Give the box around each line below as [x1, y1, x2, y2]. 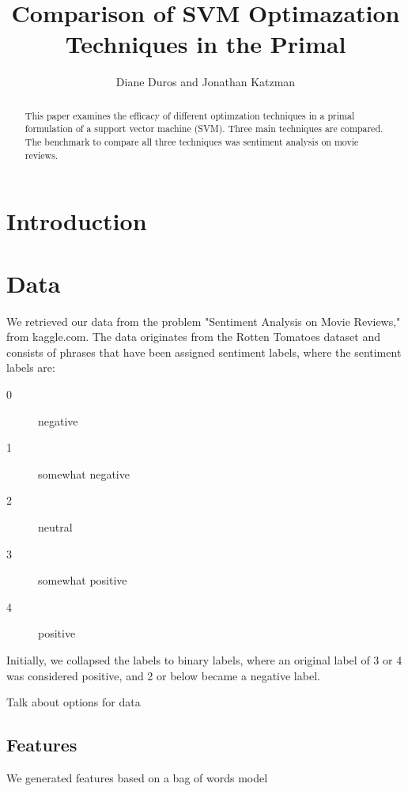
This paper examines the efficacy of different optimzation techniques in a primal [25, 108, 355, 122]
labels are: [6, 359, 55, 376]
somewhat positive [38, 572, 127, 589]
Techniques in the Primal [65, 28, 346, 60]
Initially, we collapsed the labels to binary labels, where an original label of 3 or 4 [6, 651, 402, 668]
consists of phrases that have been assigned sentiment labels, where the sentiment [6, 343, 402, 360]
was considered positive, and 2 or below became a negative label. [6, 667, 320, 683]
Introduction [6, 205, 147, 237]
